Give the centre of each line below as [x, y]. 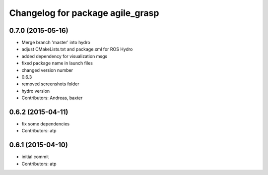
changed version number [47, 70]
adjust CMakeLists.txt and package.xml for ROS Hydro [77, 49]
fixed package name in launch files [57, 63]
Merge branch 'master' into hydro [56, 43]
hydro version [36, 91]
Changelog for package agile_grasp [84, 13]
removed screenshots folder [50, 84]
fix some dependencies [45, 124]
